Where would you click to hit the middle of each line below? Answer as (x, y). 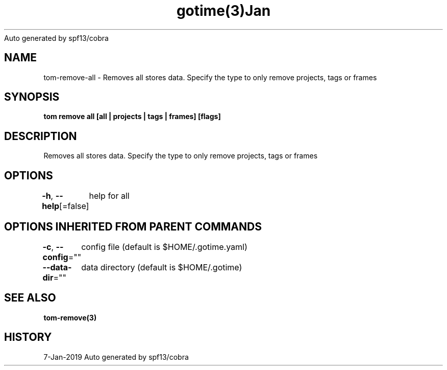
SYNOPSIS (32, 97)
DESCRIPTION (41, 136)
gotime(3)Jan (224, 11)
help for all (109, 196)
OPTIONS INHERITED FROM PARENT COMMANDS (133, 226)
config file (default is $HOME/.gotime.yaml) (164, 247)
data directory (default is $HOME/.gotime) (162, 267)
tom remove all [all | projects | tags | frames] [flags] (132, 117)
